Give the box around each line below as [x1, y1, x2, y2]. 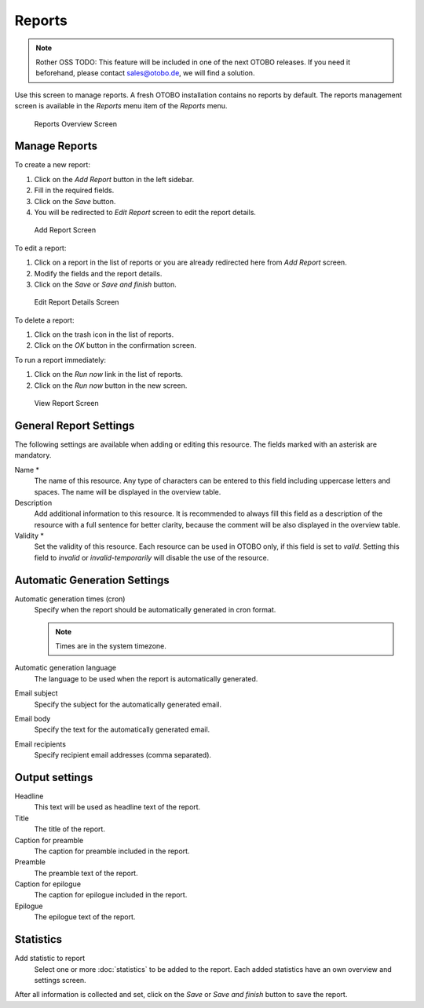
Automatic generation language [14, 663, 117, 673]
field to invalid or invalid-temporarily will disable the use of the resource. [34, 553, 269, 562]
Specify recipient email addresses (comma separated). [34, 751, 212, 760]
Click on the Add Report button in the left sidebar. [34, 174, 195, 184]
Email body [14, 714, 51, 723]
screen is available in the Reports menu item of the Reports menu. [14, 101, 228, 111]
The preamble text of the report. [34, 868, 138, 878]
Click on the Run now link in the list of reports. [34, 370, 184, 379]
